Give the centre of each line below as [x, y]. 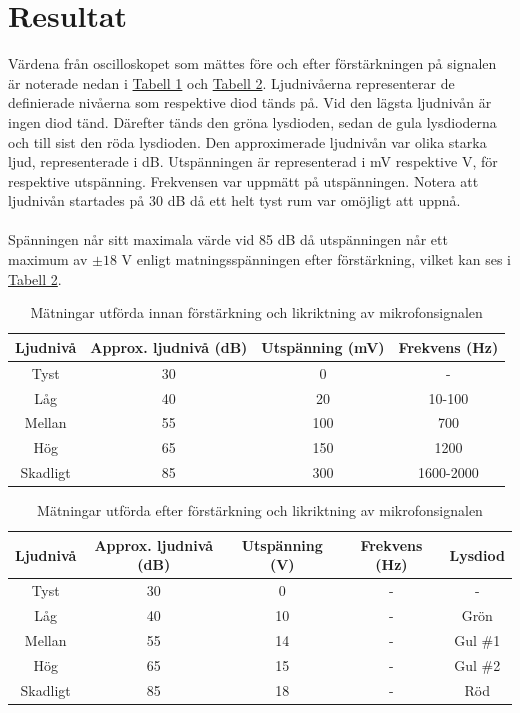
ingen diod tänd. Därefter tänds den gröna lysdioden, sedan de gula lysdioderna [252, 121]
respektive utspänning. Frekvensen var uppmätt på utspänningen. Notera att [243, 180]
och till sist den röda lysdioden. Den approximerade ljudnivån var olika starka [247, 141]
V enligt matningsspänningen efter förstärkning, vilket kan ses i [316, 259]
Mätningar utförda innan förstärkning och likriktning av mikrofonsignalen [256, 312]
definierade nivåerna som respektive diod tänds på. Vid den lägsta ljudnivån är [250, 102]
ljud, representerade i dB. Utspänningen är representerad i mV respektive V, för [253, 161]
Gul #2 [477, 664]
